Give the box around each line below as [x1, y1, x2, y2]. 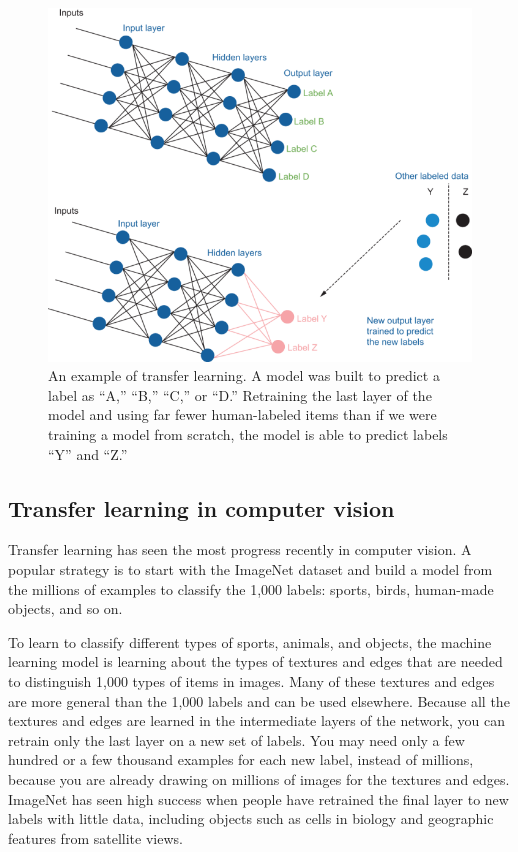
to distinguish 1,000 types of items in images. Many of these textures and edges [8, 670, 495, 691]
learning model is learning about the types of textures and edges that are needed [8, 651, 503, 672]
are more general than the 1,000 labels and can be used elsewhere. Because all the [8, 690, 510, 711]
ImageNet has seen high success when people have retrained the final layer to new [8, 788, 509, 809]
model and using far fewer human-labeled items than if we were [48, 404, 437, 425]
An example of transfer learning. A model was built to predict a [48, 365, 440, 386]
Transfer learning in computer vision [8, 492, 395, 523]
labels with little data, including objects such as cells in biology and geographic [8, 808, 494, 829]
